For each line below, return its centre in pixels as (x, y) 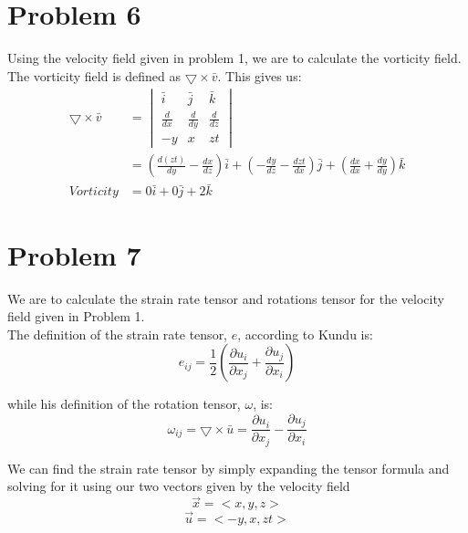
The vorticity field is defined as (94, 75)
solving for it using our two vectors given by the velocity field (179, 486)
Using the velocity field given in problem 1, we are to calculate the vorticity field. (234, 58)
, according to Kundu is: (305, 334)
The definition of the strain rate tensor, (118, 334)
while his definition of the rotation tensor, (124, 404)
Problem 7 (74, 254)
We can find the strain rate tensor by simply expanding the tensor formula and (229, 468)
